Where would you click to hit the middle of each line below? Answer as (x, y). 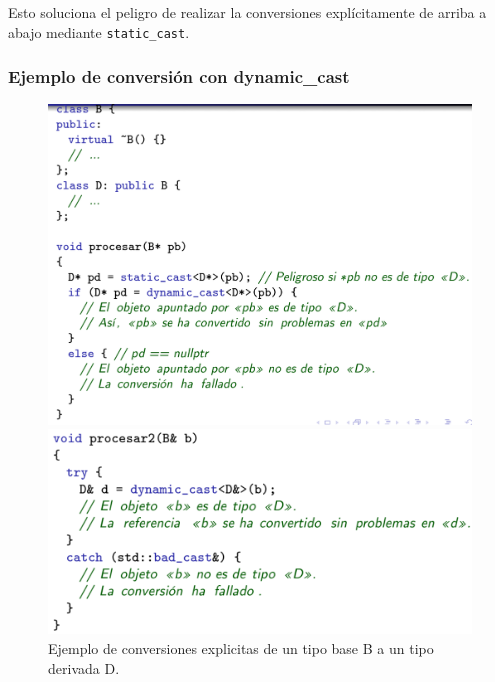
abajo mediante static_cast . (99, 31)
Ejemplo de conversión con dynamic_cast (179, 76)
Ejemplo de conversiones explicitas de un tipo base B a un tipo (241, 647)
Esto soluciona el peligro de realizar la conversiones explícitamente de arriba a (247, 12)
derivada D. (84, 667)
